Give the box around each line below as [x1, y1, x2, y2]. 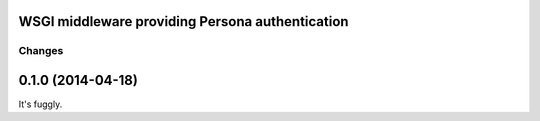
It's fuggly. [18, 98, 63, 110]
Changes [18, 44, 64, 58]
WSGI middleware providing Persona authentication [18, 13, 349, 30]
